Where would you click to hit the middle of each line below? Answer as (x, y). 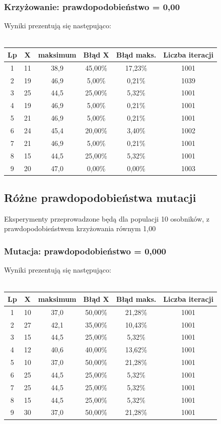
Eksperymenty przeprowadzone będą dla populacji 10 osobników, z (107, 218)
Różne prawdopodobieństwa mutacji (100, 197)
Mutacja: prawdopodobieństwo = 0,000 (85, 251)
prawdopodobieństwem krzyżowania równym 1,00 (80, 228)
